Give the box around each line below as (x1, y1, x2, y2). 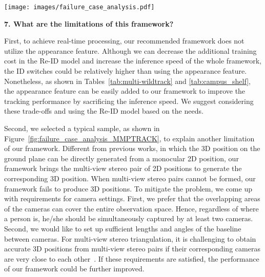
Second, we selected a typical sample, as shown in (4, 123, 160, 133)
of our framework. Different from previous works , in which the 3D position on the (4, 143, 260, 154)
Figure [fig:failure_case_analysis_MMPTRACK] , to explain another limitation (4, 133, 255, 143)
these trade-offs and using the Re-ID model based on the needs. (4, 105, 203, 116)
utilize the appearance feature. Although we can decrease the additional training (4, 45, 257, 56)
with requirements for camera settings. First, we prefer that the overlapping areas (4, 193, 260, 204)
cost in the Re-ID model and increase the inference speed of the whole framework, (4, 55, 261, 66)
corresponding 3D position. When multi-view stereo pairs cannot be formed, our (4, 173, 256, 183)
